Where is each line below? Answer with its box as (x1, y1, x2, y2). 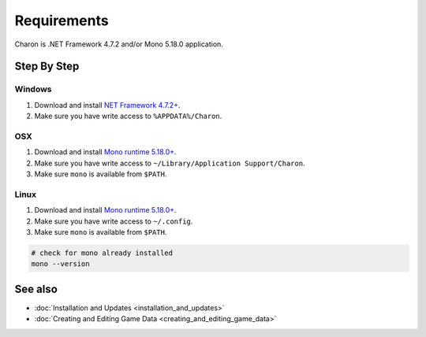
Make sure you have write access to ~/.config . (34, 217, 193, 226)
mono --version (31, 260, 90, 268)
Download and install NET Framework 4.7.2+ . (34, 100, 181, 109)
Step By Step (14, 60, 80, 73)
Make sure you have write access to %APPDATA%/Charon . (34, 111, 222, 121)
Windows (14, 83, 52, 94)
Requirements (14, 12, 110, 29)
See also (14, 282, 58, 295)
